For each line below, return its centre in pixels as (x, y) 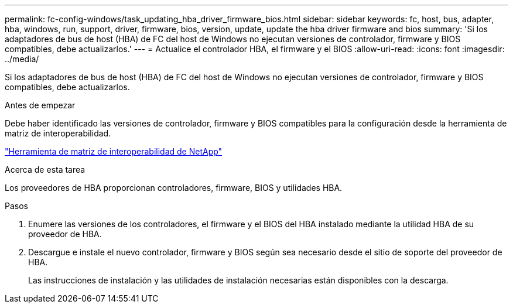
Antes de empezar (40, 105)
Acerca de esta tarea (45, 170)
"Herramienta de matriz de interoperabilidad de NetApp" (114, 151)
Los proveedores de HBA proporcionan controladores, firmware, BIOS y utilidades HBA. (174, 188)
